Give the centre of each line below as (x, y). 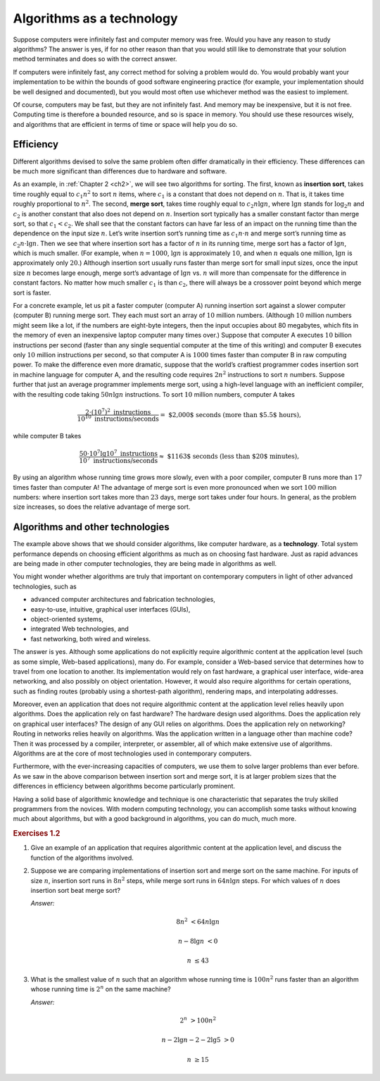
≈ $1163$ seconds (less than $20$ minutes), (229, 457)
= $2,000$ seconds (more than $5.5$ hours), (230, 415)
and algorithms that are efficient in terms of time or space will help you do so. (125, 124)
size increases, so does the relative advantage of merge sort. (102, 507)
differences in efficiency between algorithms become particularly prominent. (124, 786)
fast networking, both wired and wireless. (91, 638)
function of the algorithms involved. (82, 858)
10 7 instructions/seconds (119, 460)
